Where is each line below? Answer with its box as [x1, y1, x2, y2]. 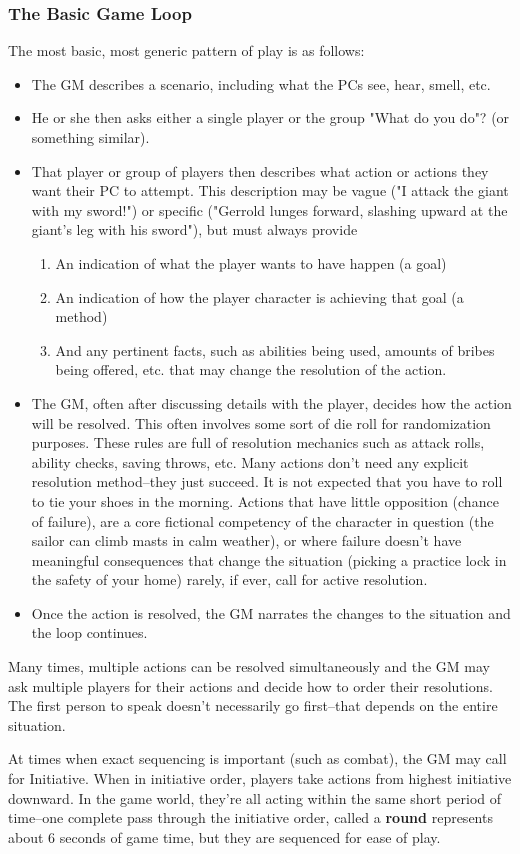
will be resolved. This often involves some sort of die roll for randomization [31, 412, 491, 433]
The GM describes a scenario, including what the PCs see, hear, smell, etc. [31, 73, 491, 94]
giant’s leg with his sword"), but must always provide [31, 219, 358, 240]
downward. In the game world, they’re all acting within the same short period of [8, 787, 502, 808]
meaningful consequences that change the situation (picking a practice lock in [31, 549, 507, 570]
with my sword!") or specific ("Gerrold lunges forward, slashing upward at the [31, 199, 508, 220]
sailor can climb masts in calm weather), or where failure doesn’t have [31, 530, 462, 551]
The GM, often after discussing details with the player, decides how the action [31, 392, 512, 413]
